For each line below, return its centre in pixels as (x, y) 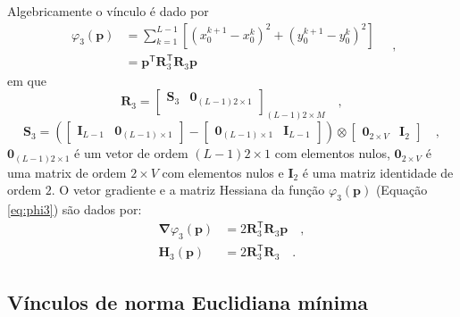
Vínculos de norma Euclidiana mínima (188, 301)
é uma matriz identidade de (378, 172)
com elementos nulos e (223, 172)
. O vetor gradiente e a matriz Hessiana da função (188, 190)
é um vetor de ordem (131, 153)
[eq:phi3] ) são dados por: (75, 209)
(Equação (401, 190)
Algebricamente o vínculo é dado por (108, 11)
